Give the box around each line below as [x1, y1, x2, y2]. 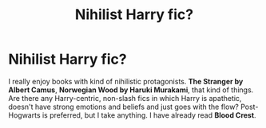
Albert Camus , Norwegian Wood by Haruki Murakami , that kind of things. [8, 85, 254, 95]
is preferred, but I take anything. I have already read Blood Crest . [42, 110, 257, 120]
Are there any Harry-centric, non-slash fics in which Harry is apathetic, [8, 93, 242, 103]
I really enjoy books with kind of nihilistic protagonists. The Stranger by [8, 76, 244, 86]
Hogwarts [8, 110, 42, 120]
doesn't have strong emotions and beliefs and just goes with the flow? [8, 102, 240, 111]
